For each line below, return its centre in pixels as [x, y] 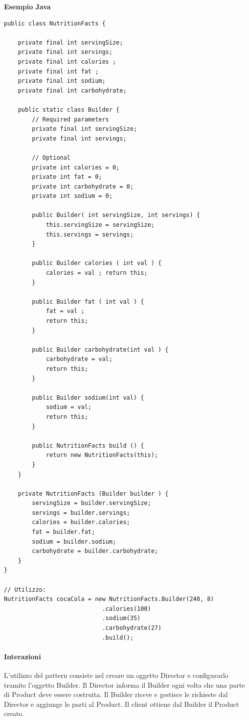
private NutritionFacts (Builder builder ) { [93, 493]
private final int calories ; [67, 61]
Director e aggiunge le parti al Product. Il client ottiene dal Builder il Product [122, 704]
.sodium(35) [121, 618]
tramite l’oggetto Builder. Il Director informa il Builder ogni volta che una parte [124, 684]
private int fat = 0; [67, 177]
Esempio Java [27, 6]
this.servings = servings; [90, 234]
